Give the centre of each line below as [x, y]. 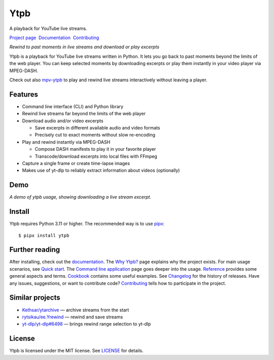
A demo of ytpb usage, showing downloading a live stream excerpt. [80, 197]
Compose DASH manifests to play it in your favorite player [95, 149]
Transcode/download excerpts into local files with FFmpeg [96, 156]
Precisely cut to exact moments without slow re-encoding [95, 135]
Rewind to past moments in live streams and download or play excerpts [84, 47]
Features [24, 94]
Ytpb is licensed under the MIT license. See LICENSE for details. [76, 351]
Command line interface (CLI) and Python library [73, 106]
